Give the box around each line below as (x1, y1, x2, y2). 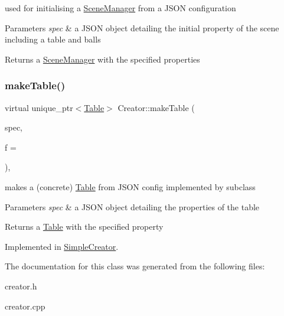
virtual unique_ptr (5, 101, 73, 113)
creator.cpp (5, 299, 45, 312)
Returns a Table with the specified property (5, 220, 164, 233)
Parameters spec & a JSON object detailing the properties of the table (5, 200, 260, 213)
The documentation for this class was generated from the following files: (5, 260, 265, 272)
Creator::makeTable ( (117, 101, 195, 113)
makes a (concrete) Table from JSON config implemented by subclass (5, 180, 256, 193)
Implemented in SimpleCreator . (5, 240, 119, 252)
